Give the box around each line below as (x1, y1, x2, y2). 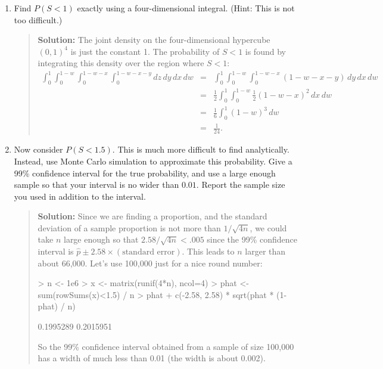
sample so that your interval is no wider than (14, 178, 179, 191)
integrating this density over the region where (38, 57, 204, 69)
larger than (245, 245, 286, 258)
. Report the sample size (196, 178, 285, 191)
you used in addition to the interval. (14, 190, 146, 202)
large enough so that (63, 233, 139, 246)
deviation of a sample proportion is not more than (38, 221, 221, 234)
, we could (250, 221, 287, 234)
